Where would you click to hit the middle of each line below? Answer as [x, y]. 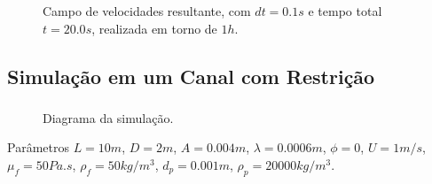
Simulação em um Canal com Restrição [191, 76]
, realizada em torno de [154, 28]
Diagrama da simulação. [108, 117]
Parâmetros [38, 147]
